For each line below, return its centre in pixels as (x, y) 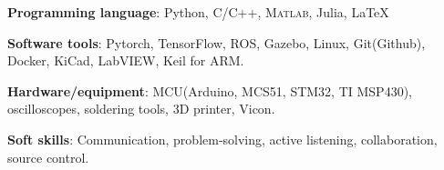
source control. (48, 157)
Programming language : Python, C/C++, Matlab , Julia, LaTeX (198, 12)
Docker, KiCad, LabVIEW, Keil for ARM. (126, 60)
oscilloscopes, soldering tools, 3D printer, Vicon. (141, 109)
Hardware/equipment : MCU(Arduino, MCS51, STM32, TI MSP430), (210, 90)
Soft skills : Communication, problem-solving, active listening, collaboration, (222, 139)
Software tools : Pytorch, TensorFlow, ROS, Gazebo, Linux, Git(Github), (217, 42)
